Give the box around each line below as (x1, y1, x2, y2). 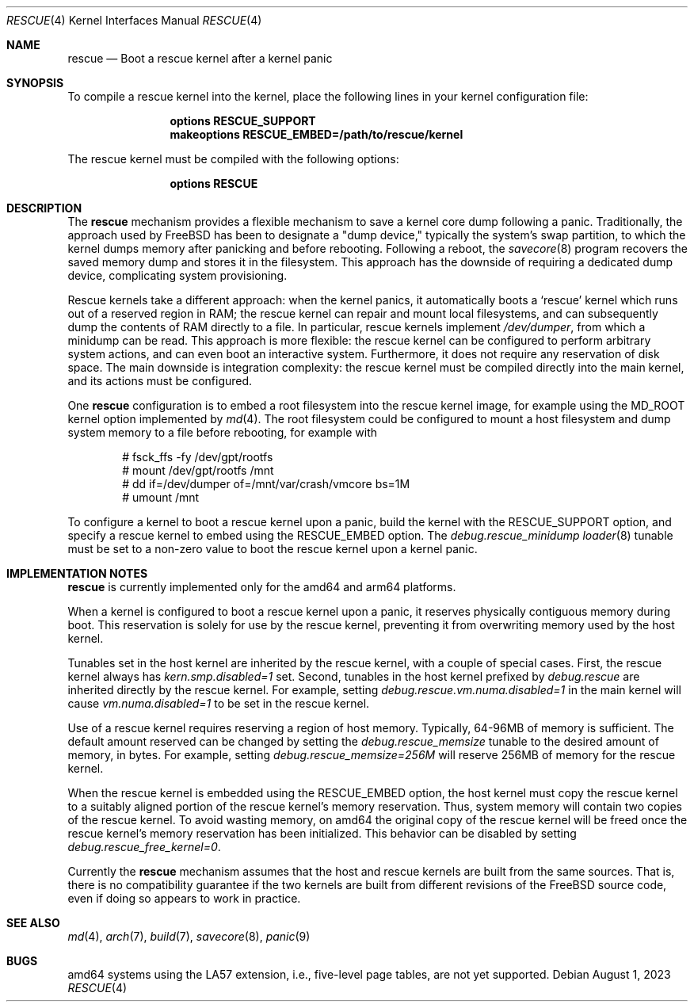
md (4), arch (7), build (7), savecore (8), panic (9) (67, 930, 311, 943)
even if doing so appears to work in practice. (67, 892, 301, 905)
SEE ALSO (6, 916, 60, 930)
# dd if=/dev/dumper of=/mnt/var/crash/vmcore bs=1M (122, 477, 410, 491)
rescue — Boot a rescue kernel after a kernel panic (67, 52, 333, 65)
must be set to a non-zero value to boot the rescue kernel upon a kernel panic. (67, 542, 478, 556)
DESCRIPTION (6, 201, 82, 215)
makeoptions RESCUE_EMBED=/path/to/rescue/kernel (170, 128, 463, 141)
